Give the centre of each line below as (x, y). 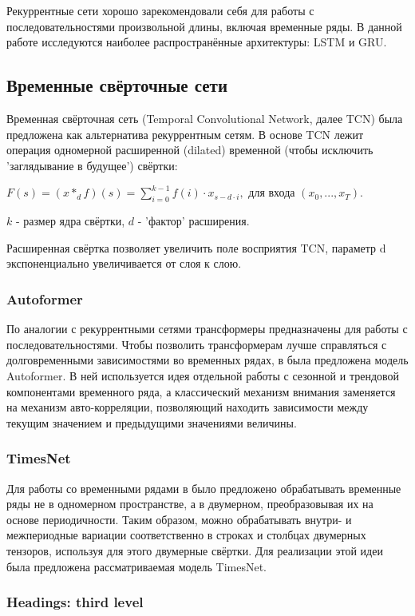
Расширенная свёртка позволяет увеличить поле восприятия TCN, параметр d (196, 247)
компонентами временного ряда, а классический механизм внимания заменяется (201, 391)
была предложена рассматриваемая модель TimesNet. (136, 566)
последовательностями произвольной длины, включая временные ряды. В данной (204, 26)
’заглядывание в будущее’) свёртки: (92, 165)
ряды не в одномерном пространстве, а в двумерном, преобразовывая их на (190, 504)
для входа (272, 192)
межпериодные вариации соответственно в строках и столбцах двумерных (186, 535)
